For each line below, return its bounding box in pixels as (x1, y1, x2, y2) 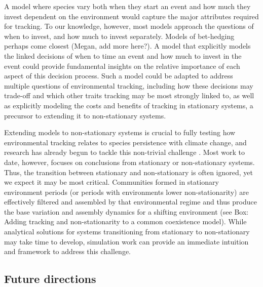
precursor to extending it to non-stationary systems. (4, 110, 166, 120)
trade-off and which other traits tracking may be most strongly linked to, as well (4, 90, 254, 101)
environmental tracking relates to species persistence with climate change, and (4, 137, 247, 147)
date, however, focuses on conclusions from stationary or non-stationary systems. (4, 156, 255, 167)
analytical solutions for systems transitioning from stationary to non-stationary (4, 226, 250, 237)
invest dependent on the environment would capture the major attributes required (4, 11, 259, 21)
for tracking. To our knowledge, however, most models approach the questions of (4, 21, 254, 31)
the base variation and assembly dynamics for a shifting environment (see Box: (4, 206, 249, 217)
